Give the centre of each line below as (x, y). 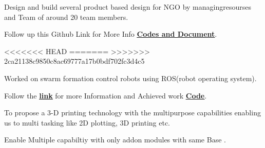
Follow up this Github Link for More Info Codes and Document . (111, 34)
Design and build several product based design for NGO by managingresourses (128, 7)
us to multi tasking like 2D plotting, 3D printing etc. (87, 122)
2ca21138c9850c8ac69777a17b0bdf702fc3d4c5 (74, 61)
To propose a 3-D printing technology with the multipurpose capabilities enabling (132, 113)
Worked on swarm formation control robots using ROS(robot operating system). (130, 78)
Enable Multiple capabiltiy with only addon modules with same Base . (115, 140)
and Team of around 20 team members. (66, 17)
